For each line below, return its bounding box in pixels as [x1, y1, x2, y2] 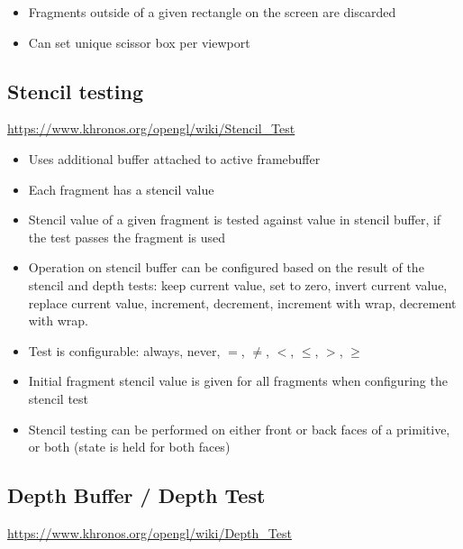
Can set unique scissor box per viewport [28, 32, 250, 51]
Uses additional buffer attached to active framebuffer [28, 149, 321, 168]
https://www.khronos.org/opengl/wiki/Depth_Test [7, 523, 292, 542]
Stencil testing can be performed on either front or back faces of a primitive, [28, 419, 450, 438]
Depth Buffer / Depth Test [7, 481, 266, 509]
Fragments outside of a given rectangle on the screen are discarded [28, 3, 396, 21]
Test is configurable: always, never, [28, 341, 221, 360]
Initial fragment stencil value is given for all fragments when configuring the [28, 371, 448, 390]
